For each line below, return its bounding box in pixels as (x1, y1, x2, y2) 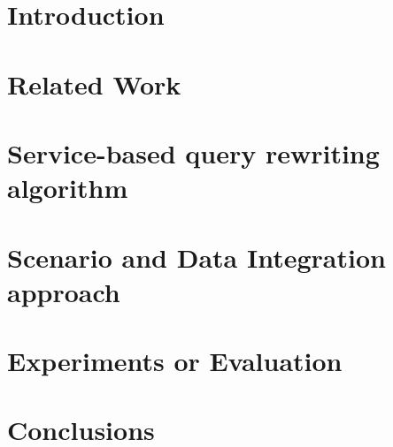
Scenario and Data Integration (7, 239, 386, 275)
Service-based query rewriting (7, 134, 380, 170)
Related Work (7, 65, 181, 102)
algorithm (7, 170, 128, 206)
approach (7, 273, 120, 309)
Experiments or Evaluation (7, 343, 343, 379)
